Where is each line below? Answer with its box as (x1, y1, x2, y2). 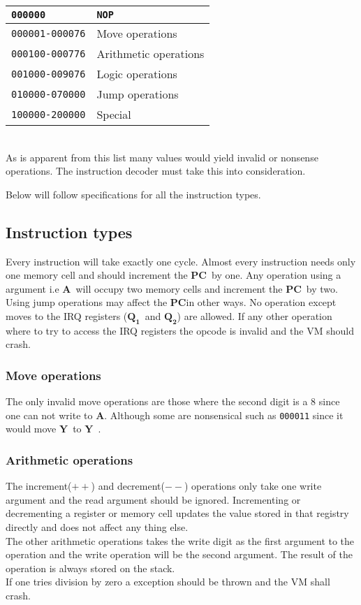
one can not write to (6, 407, 93, 422)
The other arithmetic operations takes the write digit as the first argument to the (6, 533, 355, 548)
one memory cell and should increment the (6, 268, 188, 282)
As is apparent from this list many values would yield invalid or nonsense (6, 150, 318, 164)
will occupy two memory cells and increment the (75, 281, 283, 296)
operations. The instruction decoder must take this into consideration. (6, 163, 306, 178)
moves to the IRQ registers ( (6, 308, 128, 323)
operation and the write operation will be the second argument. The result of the (6, 547, 353, 562)
